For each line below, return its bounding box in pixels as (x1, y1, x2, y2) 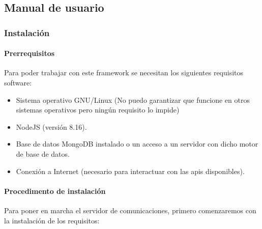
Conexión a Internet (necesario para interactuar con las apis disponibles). (16, 165, 245, 176)
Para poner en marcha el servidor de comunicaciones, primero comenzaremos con (4, 205, 256, 215)
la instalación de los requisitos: (4, 215, 100, 225)
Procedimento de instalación (4, 185, 106, 196)
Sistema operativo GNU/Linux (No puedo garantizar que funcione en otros (16, 94, 250, 105)
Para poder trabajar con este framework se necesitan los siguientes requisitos (4, 67, 244, 78)
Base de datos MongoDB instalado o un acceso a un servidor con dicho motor (16, 138, 258, 149)
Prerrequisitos (4, 48, 55, 59)
